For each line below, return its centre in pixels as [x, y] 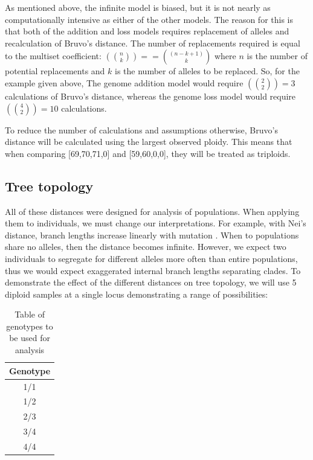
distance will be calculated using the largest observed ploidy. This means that [149, 142]
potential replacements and [55, 71]
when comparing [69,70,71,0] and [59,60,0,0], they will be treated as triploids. [148, 153]
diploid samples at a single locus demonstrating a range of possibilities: [137, 294]
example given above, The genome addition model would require [124, 82]
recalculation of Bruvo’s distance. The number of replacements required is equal [153, 43]
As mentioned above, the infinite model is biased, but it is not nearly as [138, 7]
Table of [30, 314]
